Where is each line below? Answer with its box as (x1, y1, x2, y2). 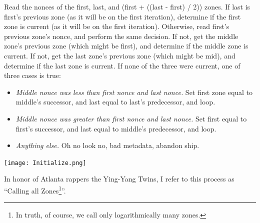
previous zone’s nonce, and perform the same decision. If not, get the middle (4, 30, 238, 41)
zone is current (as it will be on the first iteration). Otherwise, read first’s (4, 21, 229, 31)
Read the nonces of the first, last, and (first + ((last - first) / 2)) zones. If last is (4, 1, 250, 11)
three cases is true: (4, 70, 61, 80)
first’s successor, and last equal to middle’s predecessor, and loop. (15, 123, 216, 133)
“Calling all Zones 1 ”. (4, 183, 66, 195)
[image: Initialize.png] (4, 159, 86, 166)
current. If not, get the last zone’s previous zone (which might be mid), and (4, 50, 235, 60)
